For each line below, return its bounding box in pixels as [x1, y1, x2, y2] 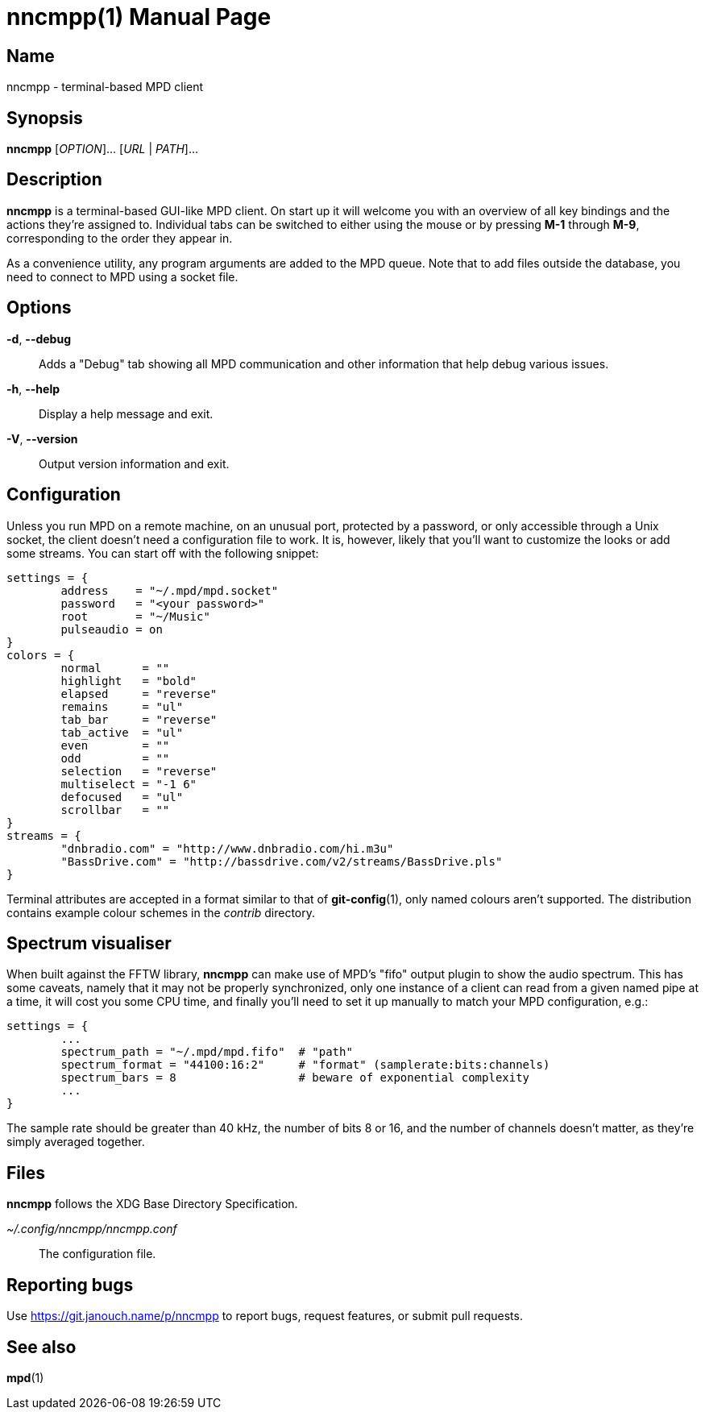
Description [6, 169, 102, 190]
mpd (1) [6, 1370, 44, 1385]
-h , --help [6, 381, 60, 396]
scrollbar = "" [60, 803, 170, 816]
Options [6, 297, 72, 318]
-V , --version [6, 431, 78, 446]
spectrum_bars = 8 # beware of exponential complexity [60, 1071, 530, 1085]
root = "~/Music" [60, 609, 210, 623]
